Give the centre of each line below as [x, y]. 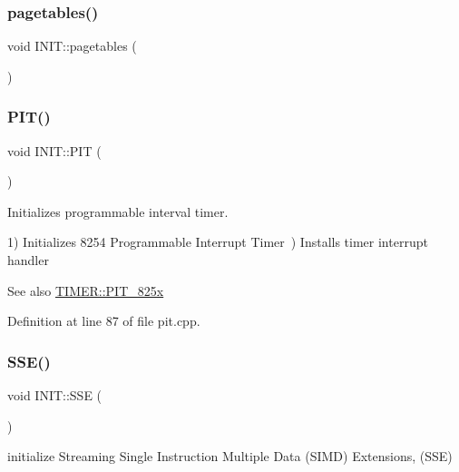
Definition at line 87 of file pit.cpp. [104, 321]
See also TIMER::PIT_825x [86, 290]
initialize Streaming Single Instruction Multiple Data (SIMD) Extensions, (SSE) [230, 456]
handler [28, 260]
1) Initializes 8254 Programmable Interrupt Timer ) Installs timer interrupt [218, 242]
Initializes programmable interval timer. [118, 211]
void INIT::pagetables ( [72, 46]
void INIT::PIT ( [54, 150]
